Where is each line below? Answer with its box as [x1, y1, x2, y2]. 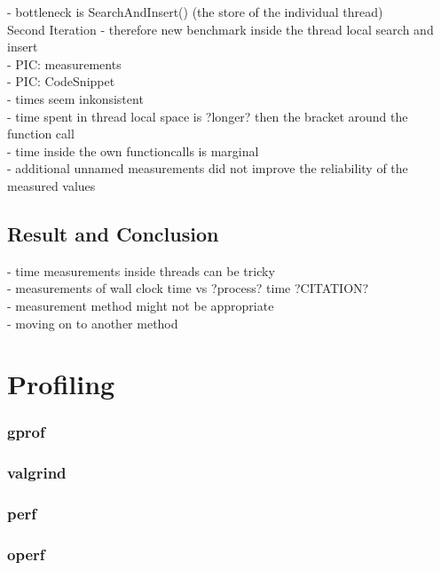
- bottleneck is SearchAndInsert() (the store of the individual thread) [7, 3, 383, 20]
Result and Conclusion [7, 219, 219, 247]
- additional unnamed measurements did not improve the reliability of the [7, 159, 408, 178]
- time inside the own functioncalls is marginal [7, 141, 259, 160]
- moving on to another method [7, 313, 178, 332]
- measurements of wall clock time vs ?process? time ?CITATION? [7, 279, 369, 297]
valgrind [7, 462, 67, 484]
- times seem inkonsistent [7, 89, 144, 107]
